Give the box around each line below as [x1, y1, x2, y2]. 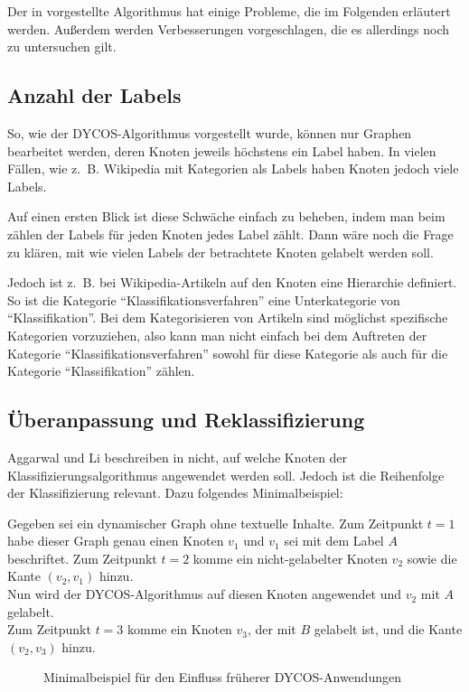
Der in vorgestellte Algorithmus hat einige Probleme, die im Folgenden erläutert [7, 2, 451, 20]
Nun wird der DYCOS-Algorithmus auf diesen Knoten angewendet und [7, 584, 402, 603]
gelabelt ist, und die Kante [314, 620, 463, 639]
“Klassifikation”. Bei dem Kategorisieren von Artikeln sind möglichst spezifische [7, 308, 448, 327]
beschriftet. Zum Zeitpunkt [7, 548, 157, 567]
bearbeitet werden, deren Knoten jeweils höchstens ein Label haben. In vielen [7, 141, 436, 160]
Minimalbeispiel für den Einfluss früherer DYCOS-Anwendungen [43, 668, 401, 687]
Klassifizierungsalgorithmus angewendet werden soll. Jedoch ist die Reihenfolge [7, 465, 445, 484]
